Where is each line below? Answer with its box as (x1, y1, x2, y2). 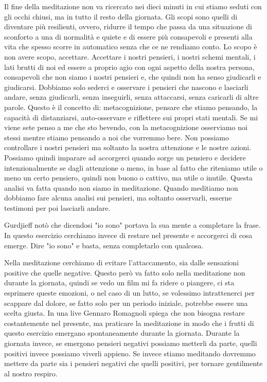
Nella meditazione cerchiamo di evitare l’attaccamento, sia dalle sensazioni (4, 257, 239, 268)
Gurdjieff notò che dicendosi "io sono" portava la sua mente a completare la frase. (4, 220, 261, 230)
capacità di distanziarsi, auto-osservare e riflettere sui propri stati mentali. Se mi (4, 112, 258, 122)
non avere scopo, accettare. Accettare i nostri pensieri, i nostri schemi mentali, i (4, 51, 256, 62)
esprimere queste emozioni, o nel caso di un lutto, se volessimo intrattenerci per (4, 287, 255, 298)
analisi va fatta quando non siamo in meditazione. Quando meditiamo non (4, 182, 238, 193)
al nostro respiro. (4, 368, 58, 378)
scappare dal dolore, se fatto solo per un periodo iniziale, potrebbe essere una (4, 297, 248, 308)
